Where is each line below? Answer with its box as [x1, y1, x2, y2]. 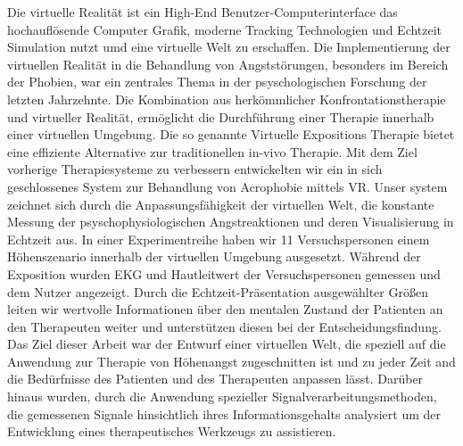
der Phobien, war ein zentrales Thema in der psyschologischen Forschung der [7, 72, 427, 91]
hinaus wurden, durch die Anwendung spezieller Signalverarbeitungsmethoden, [7, 387, 437, 406]
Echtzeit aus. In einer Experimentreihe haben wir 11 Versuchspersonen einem [7, 229, 430, 248]
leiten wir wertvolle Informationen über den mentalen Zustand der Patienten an [7, 300, 443, 318]
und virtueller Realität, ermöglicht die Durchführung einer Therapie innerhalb [7, 107, 434, 126]
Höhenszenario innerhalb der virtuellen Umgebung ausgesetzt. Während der [7, 247, 421, 266]
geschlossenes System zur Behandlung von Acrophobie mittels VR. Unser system [7, 177, 448, 195]
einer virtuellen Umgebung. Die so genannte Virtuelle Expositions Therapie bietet [7, 125, 455, 144]
